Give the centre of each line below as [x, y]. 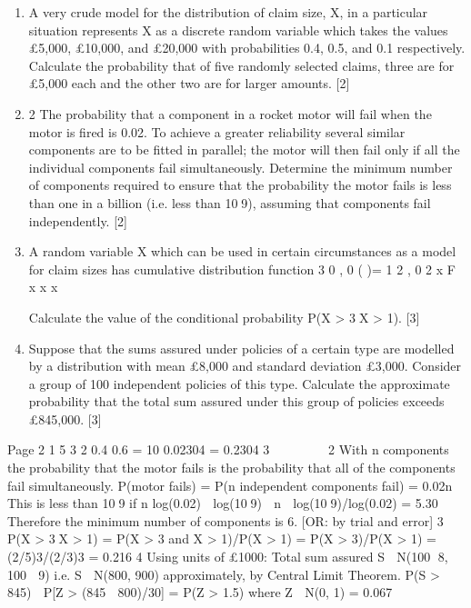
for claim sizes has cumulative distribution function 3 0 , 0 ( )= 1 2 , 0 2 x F [242, 269]
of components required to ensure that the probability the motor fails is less [240, 185]
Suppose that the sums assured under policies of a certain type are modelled [241, 348]
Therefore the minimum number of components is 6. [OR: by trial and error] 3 [225, 520]
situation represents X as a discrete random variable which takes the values [238, 30]
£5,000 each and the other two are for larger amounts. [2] [189, 83]
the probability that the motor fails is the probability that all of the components [231, 468]
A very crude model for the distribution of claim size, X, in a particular [228, 12]
